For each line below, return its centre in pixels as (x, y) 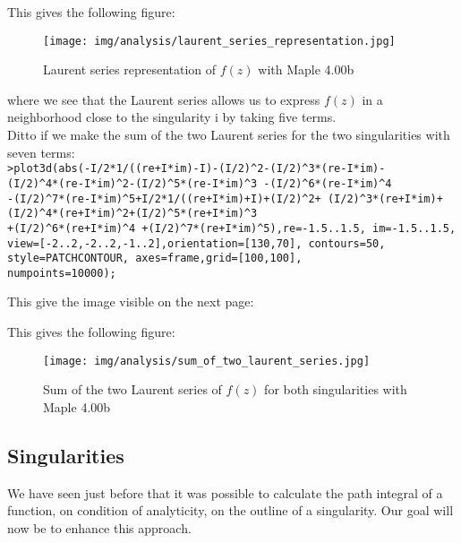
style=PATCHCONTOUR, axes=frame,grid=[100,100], (155, 259)
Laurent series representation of (130, 69)
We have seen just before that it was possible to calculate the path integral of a (225, 492)
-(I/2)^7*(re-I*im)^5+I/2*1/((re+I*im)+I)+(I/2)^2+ (164, 198)
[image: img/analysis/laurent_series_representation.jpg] (219, 41)
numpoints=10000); (62, 273)
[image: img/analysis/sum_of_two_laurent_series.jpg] (207, 361)
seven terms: (41, 152)
